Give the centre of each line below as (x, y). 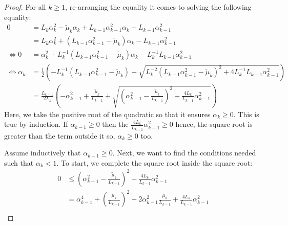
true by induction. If (36, 124)
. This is (246, 114)
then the (115, 124)
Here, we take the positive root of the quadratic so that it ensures (107, 114)
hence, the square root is (214, 124)
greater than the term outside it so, (60, 135)
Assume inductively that (43, 153)
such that (19, 162)
